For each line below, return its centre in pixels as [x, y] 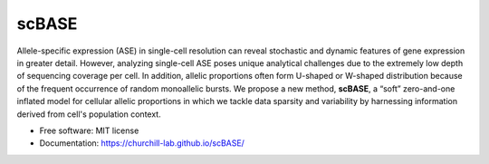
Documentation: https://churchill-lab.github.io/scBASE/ [142, 143]
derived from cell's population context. [89, 114]
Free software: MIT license [89, 130]
